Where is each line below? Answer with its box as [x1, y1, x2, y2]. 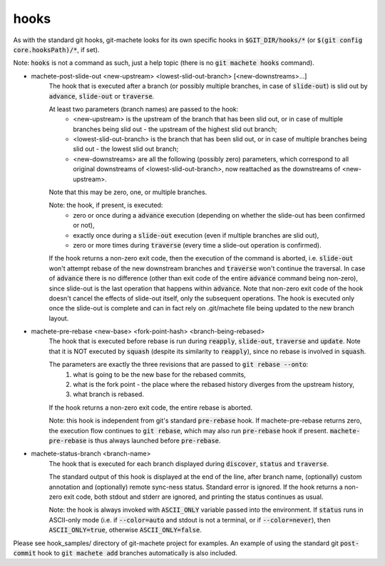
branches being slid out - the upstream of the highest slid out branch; [73, 125, 277, 133]
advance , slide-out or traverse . [48, 91, 155, 100]
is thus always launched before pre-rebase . [88, 436, 221, 445]
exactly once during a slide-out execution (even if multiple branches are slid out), [73, 231, 319, 239]
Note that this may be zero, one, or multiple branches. [48, 188, 207, 196]
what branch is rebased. [73, 390, 144, 399]
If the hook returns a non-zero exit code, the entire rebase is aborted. [48, 403, 253, 412]
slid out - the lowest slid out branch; [73, 145, 179, 153]
